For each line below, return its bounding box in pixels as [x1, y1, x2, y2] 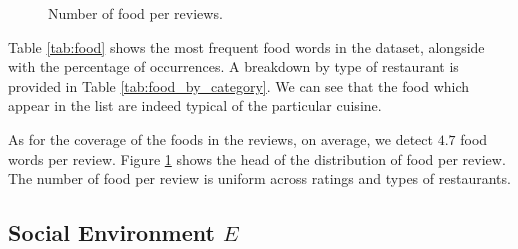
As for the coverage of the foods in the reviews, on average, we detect [8, 128, 433, 149]
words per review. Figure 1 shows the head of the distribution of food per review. [8, 148, 506, 169]
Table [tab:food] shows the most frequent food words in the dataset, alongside [8, 36, 485, 57]
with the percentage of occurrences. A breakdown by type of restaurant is [8, 56, 459, 77]
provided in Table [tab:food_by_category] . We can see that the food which [8, 75, 470, 96]
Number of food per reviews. [48, 3, 223, 23]
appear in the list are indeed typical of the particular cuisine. [8, 95, 382, 116]
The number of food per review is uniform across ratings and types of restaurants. [8, 168, 511, 189]
